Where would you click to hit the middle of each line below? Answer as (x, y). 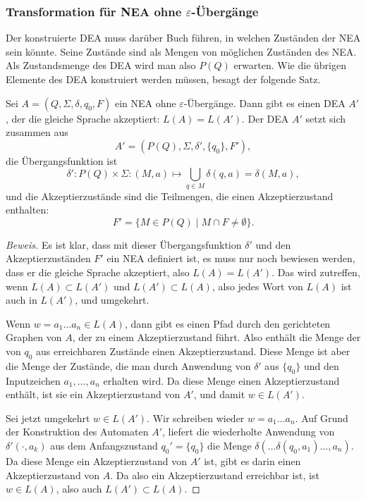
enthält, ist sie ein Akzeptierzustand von (93, 394)
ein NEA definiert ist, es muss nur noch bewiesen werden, (231, 258)
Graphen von (34, 337)
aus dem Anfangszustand (104, 446)
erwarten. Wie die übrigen (290, 65)
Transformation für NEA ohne (94, 11)
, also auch (79, 489)
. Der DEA (265, 118)
